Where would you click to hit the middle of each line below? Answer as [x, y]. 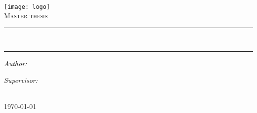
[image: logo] [27, 7]
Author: [16, 63]
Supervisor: [21, 80]
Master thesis [26, 16]
